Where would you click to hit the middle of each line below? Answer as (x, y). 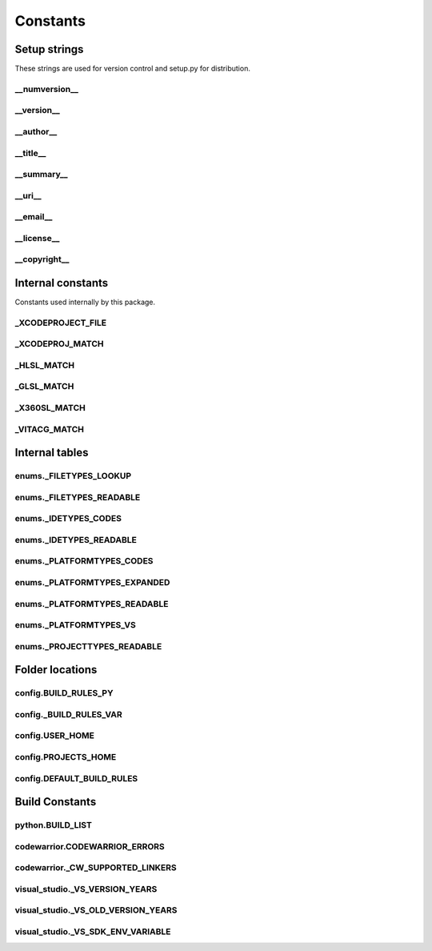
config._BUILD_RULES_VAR (69, 714)
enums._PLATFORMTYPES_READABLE (92, 604)
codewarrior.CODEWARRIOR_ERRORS (90, 846)
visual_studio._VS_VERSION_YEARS (86, 889)
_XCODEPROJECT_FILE (61, 323)
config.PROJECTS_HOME (66, 756)
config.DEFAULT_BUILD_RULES (76, 778)
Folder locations (56, 670)
